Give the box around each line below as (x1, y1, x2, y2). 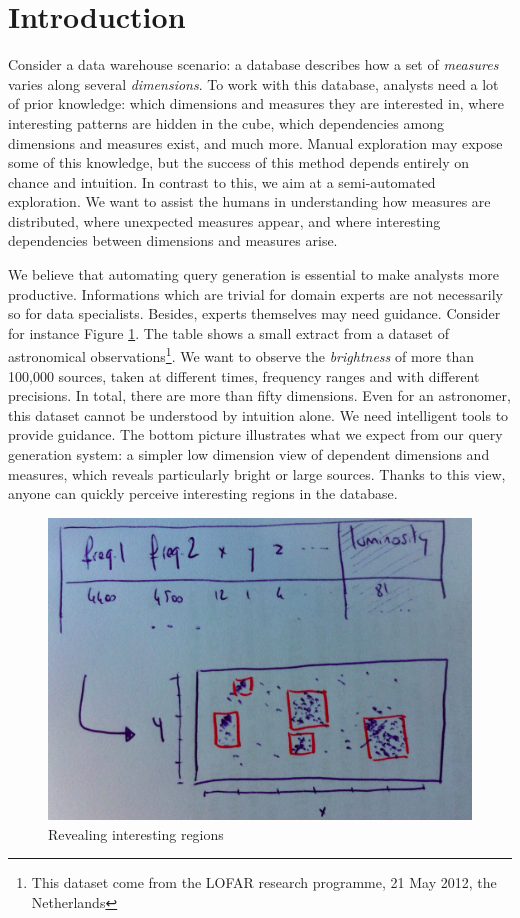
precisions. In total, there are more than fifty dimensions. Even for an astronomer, (8, 385, 511, 406)
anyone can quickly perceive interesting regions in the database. (8, 483, 398, 504)
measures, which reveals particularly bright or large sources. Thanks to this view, (8, 463, 506, 484)
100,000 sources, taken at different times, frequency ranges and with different (8, 365, 480, 386)
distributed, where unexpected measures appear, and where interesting (8, 210, 441, 231)
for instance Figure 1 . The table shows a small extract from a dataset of (8, 322, 449, 343)
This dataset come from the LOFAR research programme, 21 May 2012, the (31, 872, 497, 893)
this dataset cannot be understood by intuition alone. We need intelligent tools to (8, 404, 509, 425)
